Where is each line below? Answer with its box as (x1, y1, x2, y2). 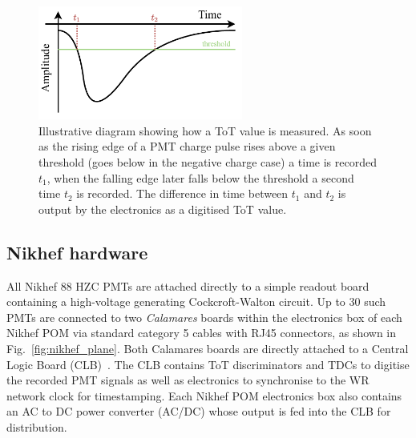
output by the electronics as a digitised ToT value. (38, 200, 287, 217)
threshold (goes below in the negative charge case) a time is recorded (38, 153, 377, 170)
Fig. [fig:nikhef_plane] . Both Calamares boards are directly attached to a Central (6, 340, 409, 356)
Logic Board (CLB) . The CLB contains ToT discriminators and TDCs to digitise (6, 356, 410, 372)
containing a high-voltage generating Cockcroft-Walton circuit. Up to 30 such (6, 293, 386, 310)
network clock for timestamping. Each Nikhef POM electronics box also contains (6, 387, 402, 404)
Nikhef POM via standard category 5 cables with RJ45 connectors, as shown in (6, 324, 397, 341)
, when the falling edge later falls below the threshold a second (46, 169, 354, 186)
